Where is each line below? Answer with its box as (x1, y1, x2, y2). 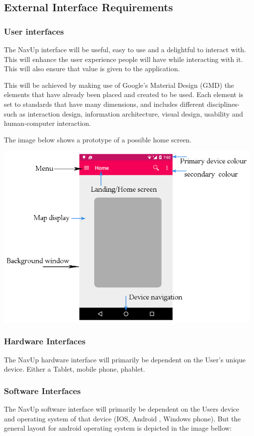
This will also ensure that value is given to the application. (4, 63, 180, 74)
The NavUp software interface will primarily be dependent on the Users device (4, 404, 239, 414)
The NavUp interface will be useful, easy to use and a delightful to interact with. (4, 44, 246, 54)
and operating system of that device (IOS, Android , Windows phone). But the (4, 413, 241, 423)
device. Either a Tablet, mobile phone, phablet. (4, 364, 145, 374)
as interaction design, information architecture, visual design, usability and (19, 108, 243, 119)
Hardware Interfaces (4, 335, 85, 347)
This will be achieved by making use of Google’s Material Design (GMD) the (4, 79, 234, 90)
